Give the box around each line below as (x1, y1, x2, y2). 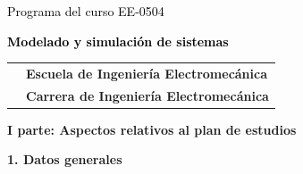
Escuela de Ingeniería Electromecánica (26, 63, 268, 82)
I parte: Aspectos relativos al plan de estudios (7, 120, 297, 138)
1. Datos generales (7, 150, 122, 169)
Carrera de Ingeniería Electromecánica (26, 86, 269, 104)
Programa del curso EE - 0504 (7, 2, 164, 20)
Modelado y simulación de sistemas (7, 31, 229, 50)
